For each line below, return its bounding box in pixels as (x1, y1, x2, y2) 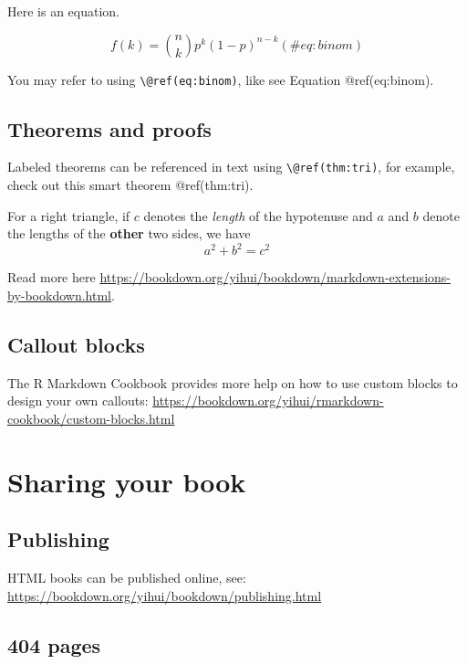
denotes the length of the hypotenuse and (143, 206, 373, 225)
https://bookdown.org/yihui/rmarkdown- (152, 391, 384, 410)
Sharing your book (7, 462, 246, 500)
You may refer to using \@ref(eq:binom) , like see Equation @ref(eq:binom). (7, 69, 434, 89)
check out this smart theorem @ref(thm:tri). (7, 175, 254, 195)
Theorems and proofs (7, 114, 212, 142)
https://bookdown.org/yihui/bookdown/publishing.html (7, 585, 322, 605)
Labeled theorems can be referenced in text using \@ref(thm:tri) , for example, (7, 157, 455, 176)
